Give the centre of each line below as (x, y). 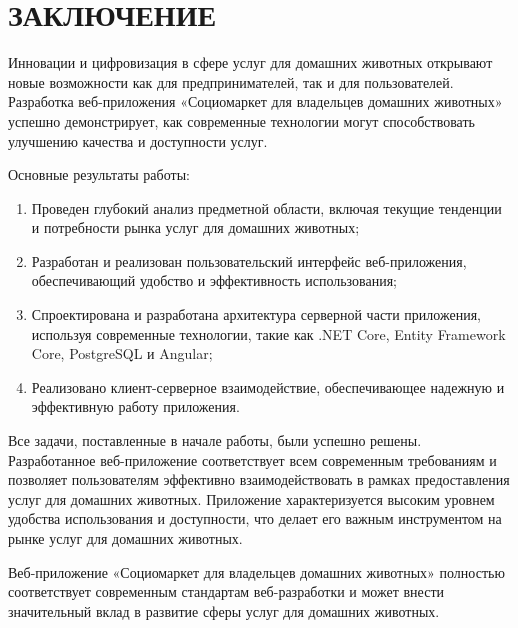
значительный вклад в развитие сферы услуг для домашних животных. (224, 610)
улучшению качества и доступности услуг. (138, 140)
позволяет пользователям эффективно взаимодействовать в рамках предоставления (259, 479)
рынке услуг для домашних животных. (125, 538)
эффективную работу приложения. (135, 406)
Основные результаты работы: (99, 174)
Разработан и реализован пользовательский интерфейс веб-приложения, (249, 260)
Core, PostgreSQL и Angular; (122, 353)
